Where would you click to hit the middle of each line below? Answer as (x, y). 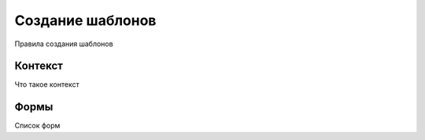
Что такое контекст (47, 84)
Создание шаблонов (85, 20)
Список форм (37, 126)
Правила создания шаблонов (64, 44)
